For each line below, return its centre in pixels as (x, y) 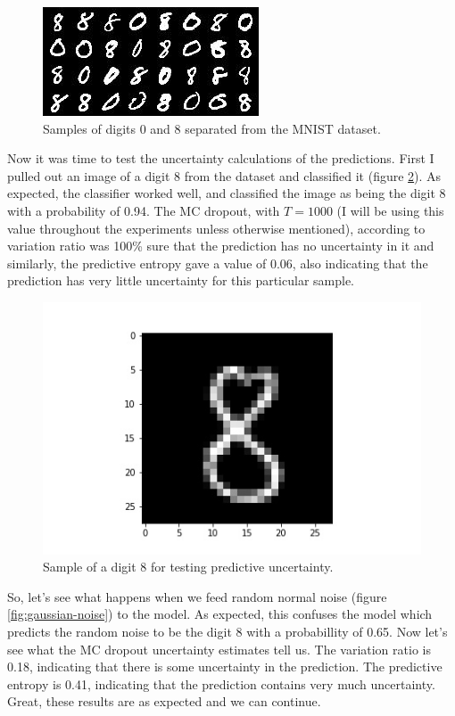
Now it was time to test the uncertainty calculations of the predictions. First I (221, 158)
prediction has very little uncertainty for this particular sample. (181, 280)
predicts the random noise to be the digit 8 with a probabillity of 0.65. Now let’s (227, 631)
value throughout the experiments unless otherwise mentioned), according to (216, 228)
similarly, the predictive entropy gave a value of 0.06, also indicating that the (218, 263)
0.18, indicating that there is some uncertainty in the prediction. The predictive (225, 667)
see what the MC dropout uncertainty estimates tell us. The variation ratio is (219, 649)
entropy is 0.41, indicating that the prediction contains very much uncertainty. (221, 683)
